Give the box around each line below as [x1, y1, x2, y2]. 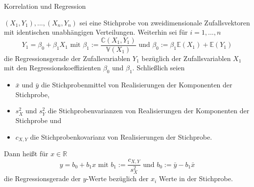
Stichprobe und [15, 115, 62, 125]
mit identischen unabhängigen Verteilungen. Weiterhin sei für [4, 27, 188, 37]
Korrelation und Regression [4, 1, 86, 11]
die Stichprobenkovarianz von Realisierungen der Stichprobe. [30, 131, 212, 142]
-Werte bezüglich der [86, 173, 149, 184]
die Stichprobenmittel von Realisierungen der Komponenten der [41, 80, 232, 90]
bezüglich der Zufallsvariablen [141, 53, 231, 63]
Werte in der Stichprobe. [159, 173, 233, 184]
